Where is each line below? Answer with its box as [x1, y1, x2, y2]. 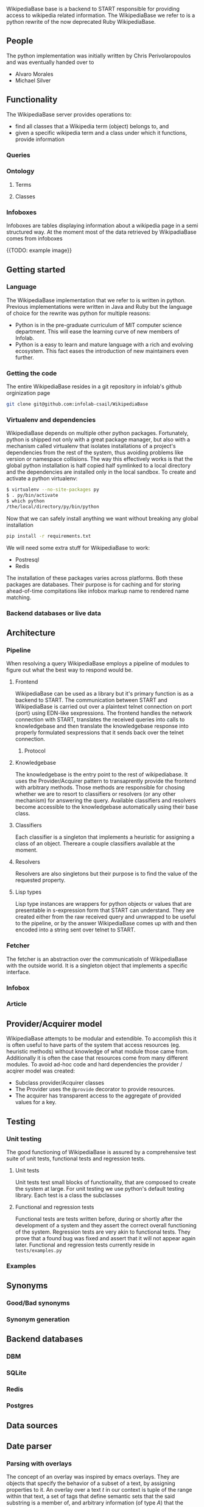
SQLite [6, 1368, 27, 1377]
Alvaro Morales [15, 70, 54, 78]
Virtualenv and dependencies [6, 415, 96, 424]
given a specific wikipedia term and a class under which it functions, [15, 129, 188, 136]
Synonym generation [6, 1315, 70, 1324]
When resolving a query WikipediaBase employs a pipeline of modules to [6, 660, 190, 667]
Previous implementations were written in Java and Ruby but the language [6, 303, 193, 310]
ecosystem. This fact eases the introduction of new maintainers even [15, 347, 189, 355]
